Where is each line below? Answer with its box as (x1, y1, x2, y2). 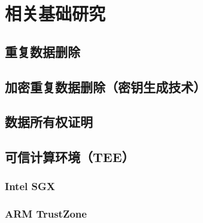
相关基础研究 (5, 1, 106, 26)
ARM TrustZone (5, 206, 87, 221)
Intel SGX (5, 179, 55, 194)
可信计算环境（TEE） (5, 148, 135, 166)
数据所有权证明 (5, 112, 93, 131)
